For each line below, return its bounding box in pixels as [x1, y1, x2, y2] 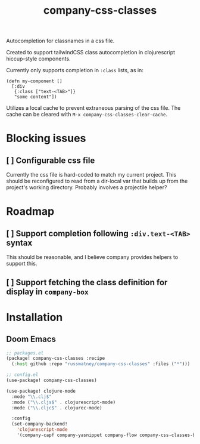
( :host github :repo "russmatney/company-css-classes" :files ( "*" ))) [11, 361, 190, 367]
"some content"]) [14, 94, 58, 100]
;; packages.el [6, 350, 44, 356]
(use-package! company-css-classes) [6, 377, 97, 384]
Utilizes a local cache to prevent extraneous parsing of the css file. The [6, 104, 181, 112]
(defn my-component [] [6, 78, 62, 84]
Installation [6, 310, 63, 324]
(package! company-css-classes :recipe [6, 356, 105, 362]
